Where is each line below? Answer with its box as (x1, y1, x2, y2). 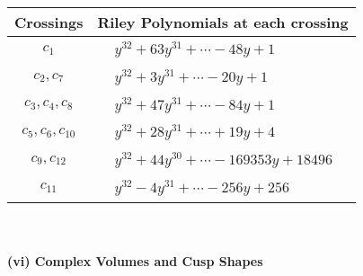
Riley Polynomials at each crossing (97, 12, 349, 32)
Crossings (14, 12, 84, 32)
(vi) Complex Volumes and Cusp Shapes (7, 252, 263, 271)
